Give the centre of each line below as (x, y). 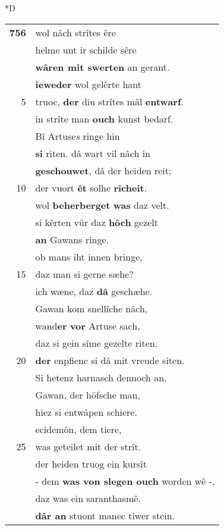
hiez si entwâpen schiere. (86, 412)
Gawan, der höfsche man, (88, 394)
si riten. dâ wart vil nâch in (93, 153)
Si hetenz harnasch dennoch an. (101, 377)
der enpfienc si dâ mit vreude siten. (110, 360)
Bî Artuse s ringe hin (78, 136)
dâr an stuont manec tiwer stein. (105, 515)
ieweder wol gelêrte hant (88, 84)
